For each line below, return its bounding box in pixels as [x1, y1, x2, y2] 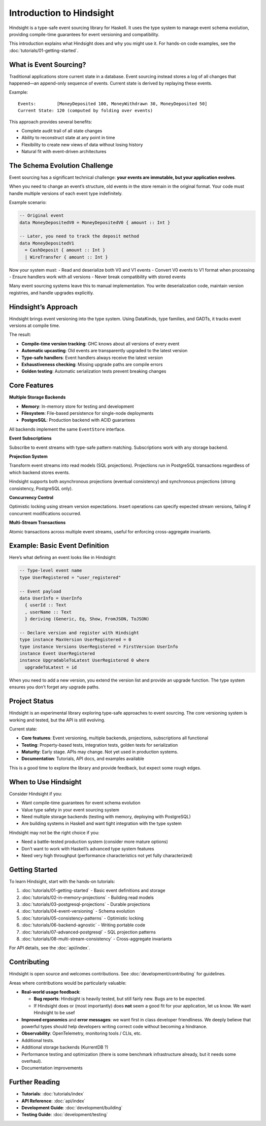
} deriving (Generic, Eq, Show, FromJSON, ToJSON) [25, 616, 150, 622]
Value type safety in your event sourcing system [21, 806, 120, 812]
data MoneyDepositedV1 [19, 240, 74, 246]
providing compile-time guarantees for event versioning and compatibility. [9, 31, 160, 37]
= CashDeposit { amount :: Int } [25, 247, 105, 253]
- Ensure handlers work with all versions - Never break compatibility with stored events [9, 274, 186, 280]
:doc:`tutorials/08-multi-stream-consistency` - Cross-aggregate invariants [21, 936, 172, 942]
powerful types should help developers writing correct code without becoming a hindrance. [21, 1023, 208, 1029]
